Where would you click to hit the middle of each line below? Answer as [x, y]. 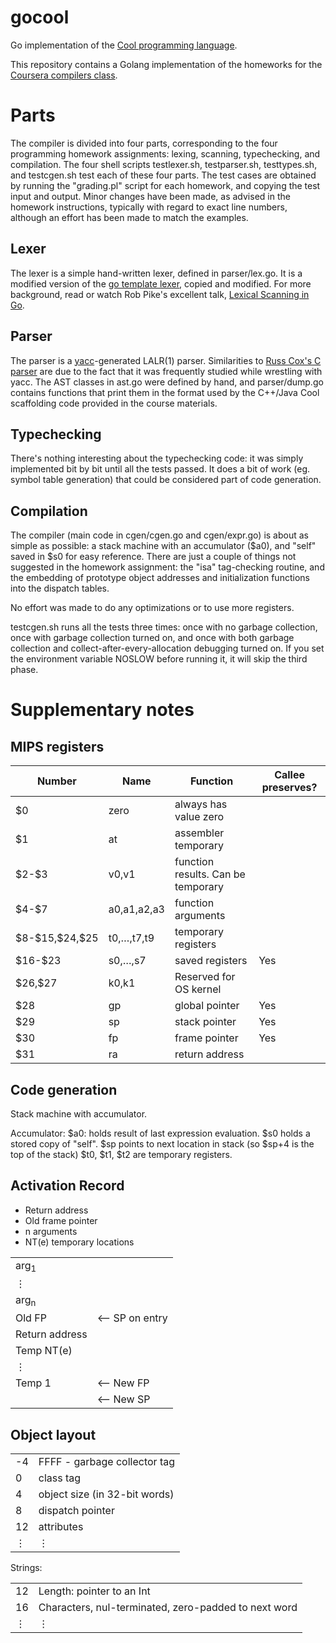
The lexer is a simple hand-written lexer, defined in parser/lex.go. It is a [156, 273]
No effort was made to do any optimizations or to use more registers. [152, 608]
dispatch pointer [76, 1510]
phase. [24, 670]
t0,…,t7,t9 [131, 938]
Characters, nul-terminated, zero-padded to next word [168, 1607]
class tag [60, 1478]
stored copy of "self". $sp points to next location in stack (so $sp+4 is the [162, 1143]
